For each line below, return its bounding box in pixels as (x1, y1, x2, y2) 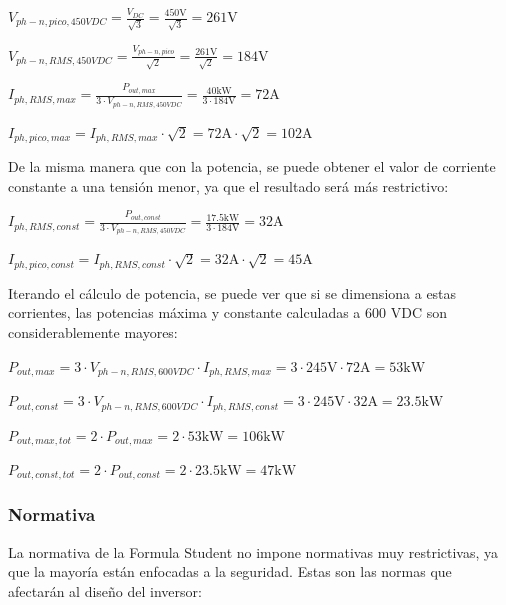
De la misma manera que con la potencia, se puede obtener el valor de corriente (8, 156, 496, 176)
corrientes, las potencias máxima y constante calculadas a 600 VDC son (8, 302, 447, 323)
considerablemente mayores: (8, 322, 178, 343)
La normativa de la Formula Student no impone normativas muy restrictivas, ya (8, 541, 499, 562)
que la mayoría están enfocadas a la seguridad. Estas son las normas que (8, 561, 452, 582)
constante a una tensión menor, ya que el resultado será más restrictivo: (8, 175, 449, 196)
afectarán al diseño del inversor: (8, 580, 202, 601)
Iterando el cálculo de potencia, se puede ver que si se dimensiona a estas (8, 282, 457, 303)
